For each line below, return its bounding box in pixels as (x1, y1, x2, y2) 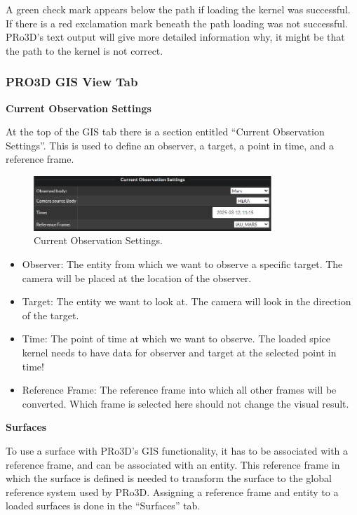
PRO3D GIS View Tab (6, 73, 138, 91)
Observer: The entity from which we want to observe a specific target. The (22, 256, 343, 271)
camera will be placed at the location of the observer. (22, 270, 252, 285)
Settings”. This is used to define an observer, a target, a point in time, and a (6, 138, 334, 152)
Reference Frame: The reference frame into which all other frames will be (22, 382, 337, 397)
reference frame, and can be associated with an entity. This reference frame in (6, 457, 340, 471)
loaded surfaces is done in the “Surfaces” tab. (6, 498, 201, 513)
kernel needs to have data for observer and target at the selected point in (22, 345, 337, 359)
